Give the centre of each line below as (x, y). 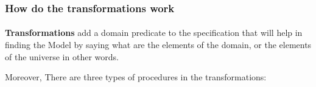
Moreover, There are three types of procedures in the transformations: (136, 77)
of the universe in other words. (62, 56)
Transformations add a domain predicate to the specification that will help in (154, 33)
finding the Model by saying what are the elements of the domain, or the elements (158, 45)
